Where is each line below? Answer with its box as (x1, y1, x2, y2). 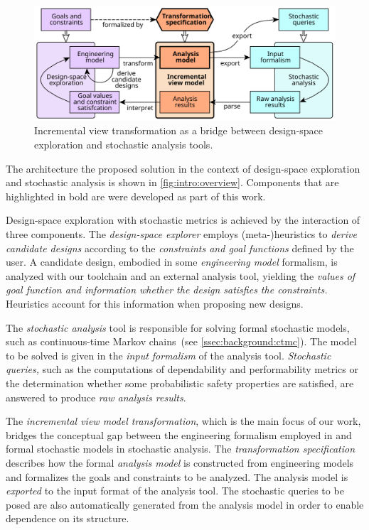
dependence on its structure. (6, 511, 129, 526)
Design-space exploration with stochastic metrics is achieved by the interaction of (6, 212, 360, 227)
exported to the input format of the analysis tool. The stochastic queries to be (6, 483, 344, 498)
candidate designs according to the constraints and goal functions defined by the (6, 240, 354, 255)
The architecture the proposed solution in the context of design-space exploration (6, 161, 360, 175)
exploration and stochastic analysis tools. (34, 137, 213, 152)
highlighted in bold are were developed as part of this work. (6, 188, 266, 203)
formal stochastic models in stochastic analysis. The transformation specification (6, 441, 355, 456)
